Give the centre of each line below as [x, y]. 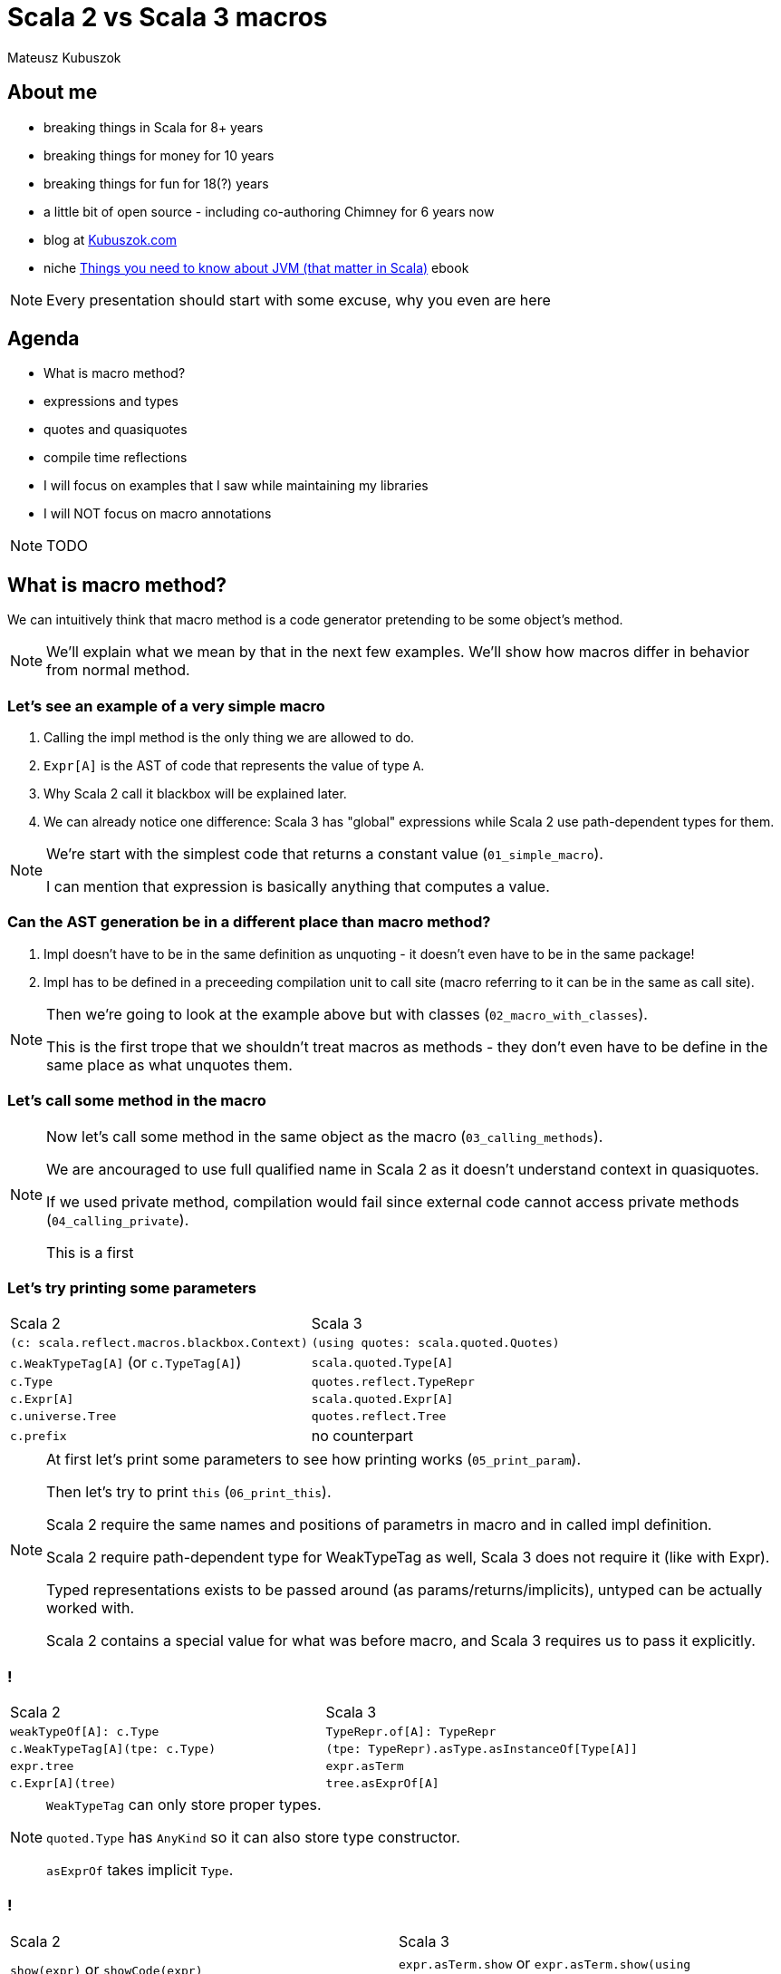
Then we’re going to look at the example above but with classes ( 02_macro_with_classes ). [347, 1014]
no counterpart [362, 1436]
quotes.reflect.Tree [379, 1417]
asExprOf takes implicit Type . [140, 1870]
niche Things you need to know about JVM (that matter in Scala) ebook [256, 267]
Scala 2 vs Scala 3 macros [168, 17]
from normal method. [118, 670]
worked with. [91, 1608]
